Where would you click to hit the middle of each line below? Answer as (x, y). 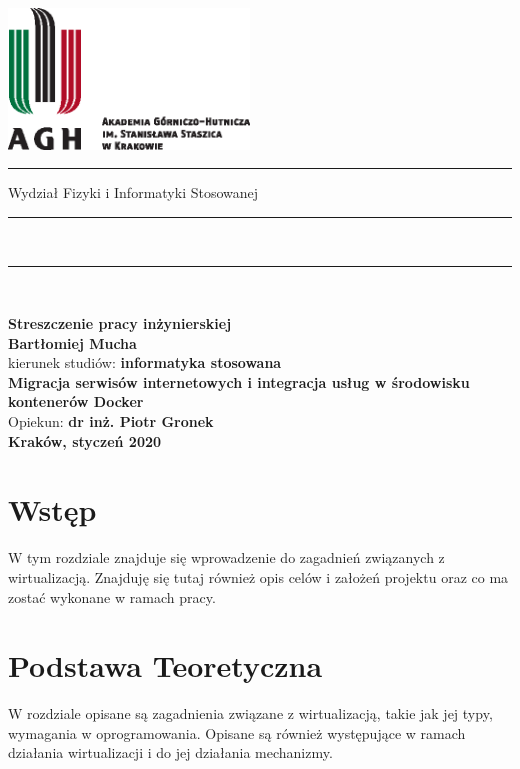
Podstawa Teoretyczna (165, 665)
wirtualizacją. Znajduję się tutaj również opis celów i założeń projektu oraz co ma (258, 576)
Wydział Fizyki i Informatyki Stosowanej (133, 192)
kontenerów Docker (76, 401)
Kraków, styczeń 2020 (85, 440)
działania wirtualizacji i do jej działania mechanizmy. (170, 752)
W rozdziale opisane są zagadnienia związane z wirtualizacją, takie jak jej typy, (250, 713)
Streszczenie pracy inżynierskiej (120, 323)
